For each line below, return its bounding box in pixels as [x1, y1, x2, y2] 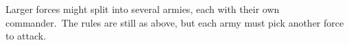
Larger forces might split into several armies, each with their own [5, 2, 280, 16]
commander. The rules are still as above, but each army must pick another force [5, 15, 344, 29]
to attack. [5, 29, 47, 43]
